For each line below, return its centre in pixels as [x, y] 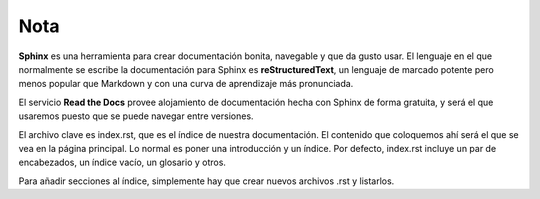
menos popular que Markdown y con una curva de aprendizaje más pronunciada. [186, 84]
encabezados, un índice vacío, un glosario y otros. [122, 162]
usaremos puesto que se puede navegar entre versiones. [136, 116]
